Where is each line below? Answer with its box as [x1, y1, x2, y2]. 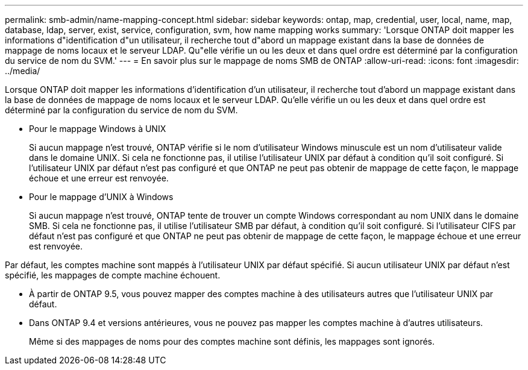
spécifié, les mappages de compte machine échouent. [5, 270, 221, 280]
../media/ [5, 66, 40, 76]
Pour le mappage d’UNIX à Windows [29, 192, 174, 202]
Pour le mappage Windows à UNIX [29, 124, 166, 134]
